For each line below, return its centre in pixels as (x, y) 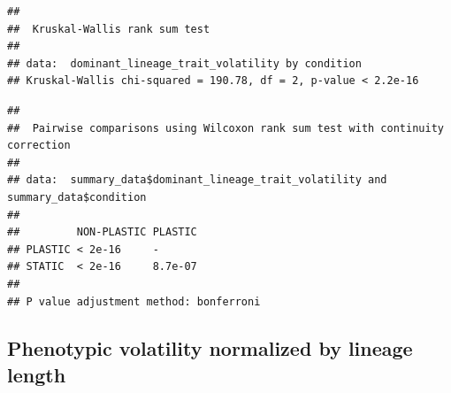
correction (39, 146)
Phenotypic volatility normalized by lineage (210, 348)
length (37, 374)
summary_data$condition (77, 197)
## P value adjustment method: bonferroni (134, 301)
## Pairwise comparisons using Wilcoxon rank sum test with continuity (225, 128)
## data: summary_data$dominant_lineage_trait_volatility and (197, 180)
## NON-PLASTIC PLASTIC (102, 232)
